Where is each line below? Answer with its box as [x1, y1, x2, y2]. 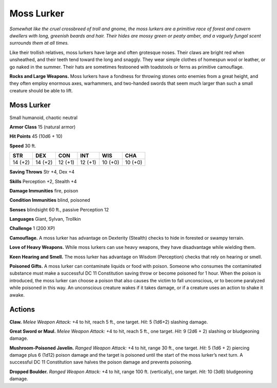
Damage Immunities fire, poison [9, 187, 78, 193]
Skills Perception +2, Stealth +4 [9, 178, 77, 184]
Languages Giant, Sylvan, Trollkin [9, 216, 82, 222]
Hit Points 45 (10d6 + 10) [9, 133, 63, 140]
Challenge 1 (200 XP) [9, 225, 55, 231]
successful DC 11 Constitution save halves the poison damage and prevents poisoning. [9, 359, 192, 365]
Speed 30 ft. [9, 143, 36, 149]
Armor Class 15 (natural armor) [9, 124, 76, 130]
